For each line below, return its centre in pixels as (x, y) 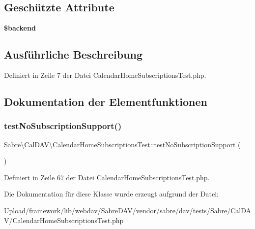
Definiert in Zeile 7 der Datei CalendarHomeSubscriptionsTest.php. (105, 75)
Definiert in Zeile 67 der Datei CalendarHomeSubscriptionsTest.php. (107, 177)
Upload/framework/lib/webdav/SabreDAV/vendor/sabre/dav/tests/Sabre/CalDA (127, 210)
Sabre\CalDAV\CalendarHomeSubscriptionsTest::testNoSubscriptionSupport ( (122, 144)
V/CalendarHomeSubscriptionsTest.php (64, 220)
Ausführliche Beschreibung (73, 54)
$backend (20, 28)
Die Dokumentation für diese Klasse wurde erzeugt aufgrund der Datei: (111, 194)
